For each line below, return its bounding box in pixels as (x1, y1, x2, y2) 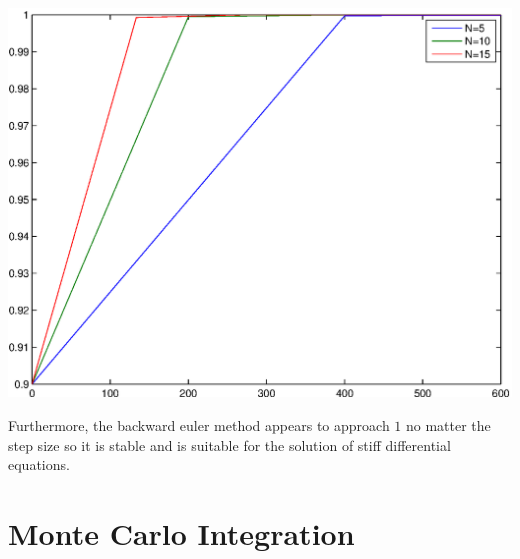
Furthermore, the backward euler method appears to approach (8, 414, 390, 435)
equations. (8, 454, 70, 475)
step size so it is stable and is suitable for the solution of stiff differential (8, 434, 451, 455)
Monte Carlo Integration (8, 512, 355, 553)
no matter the (406, 414, 491, 435)
